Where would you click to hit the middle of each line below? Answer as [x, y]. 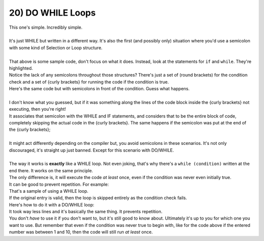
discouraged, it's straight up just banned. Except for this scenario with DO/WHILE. [92, 150]
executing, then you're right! [37, 109]
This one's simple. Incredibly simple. [46, 27]
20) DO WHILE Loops [52, 13]
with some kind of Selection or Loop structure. [56, 48]
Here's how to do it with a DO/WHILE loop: [52, 204]
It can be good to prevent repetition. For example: [59, 184]
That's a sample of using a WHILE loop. [49, 191]
